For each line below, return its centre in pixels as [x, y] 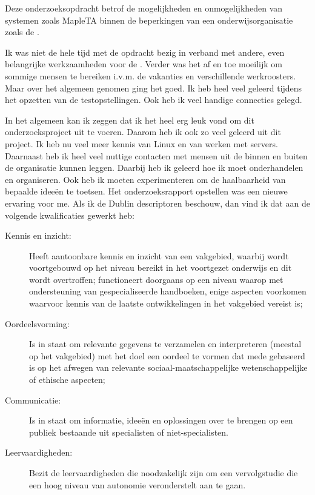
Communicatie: [33, 400]
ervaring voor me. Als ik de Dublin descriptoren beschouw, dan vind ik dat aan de [157, 203]
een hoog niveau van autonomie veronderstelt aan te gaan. [138, 484]
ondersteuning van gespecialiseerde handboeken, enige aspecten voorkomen [168, 291]
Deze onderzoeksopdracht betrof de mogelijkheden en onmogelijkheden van [144, 8]
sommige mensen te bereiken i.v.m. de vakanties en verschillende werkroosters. [151, 75]
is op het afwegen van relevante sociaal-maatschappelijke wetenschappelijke [168, 367]
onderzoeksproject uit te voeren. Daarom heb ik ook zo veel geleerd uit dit [143, 132]
